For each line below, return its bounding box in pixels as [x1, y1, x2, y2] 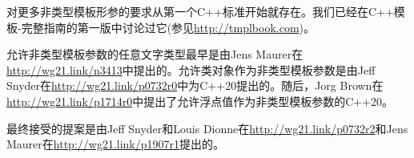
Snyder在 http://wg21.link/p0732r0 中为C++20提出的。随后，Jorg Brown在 [6, 77, 384, 94]
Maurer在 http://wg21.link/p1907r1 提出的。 [6, 136, 225, 152]
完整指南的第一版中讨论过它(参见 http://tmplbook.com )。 [21, 18, 316, 35]
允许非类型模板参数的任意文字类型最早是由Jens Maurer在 [6, 46, 303, 63]
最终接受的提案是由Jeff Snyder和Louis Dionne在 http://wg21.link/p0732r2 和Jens [6, 120, 408, 136]
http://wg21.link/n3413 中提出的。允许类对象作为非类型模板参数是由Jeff [6, 61, 376, 78]
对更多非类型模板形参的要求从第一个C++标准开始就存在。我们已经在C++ [6, 3, 394, 19]
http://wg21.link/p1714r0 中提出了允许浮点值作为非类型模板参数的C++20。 [6, 92, 394, 109]
